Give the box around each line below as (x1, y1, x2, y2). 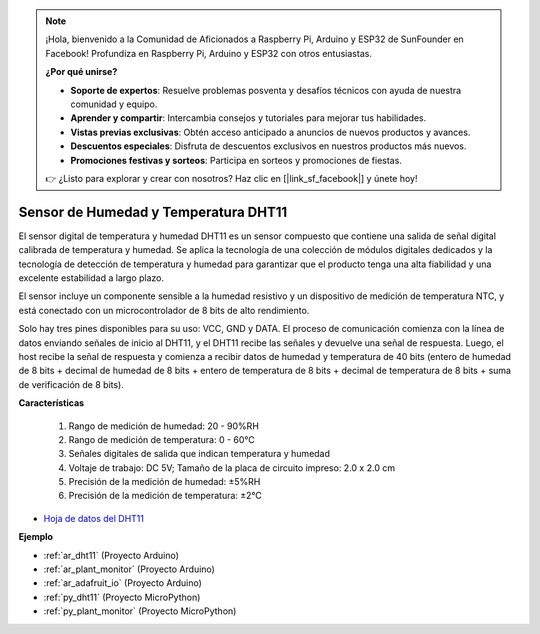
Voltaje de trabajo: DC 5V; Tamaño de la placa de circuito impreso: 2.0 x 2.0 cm (68, 461, 395, 474)
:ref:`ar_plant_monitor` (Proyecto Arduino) (43, 563, 215, 575)
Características (18, 397, 85, 409)
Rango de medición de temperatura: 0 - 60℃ (68, 433, 255, 445)
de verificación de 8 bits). (18, 378, 124, 390)
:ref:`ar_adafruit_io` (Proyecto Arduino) (43, 577, 202, 589)
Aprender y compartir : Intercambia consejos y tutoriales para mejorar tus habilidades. (70, 112, 427, 124)
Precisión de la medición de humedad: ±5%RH (68, 476, 261, 488)
